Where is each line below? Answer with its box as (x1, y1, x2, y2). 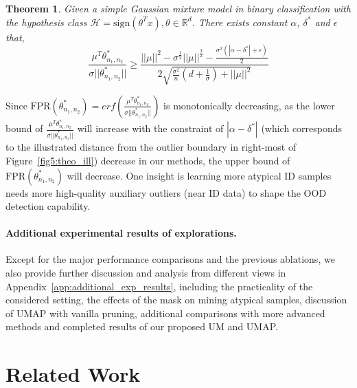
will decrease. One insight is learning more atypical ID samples (67, 168, 332, 182)
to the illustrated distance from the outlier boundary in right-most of (5, 140, 297, 154)
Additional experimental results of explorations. (5, 226, 237, 240)
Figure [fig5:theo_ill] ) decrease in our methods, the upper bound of (5, 153, 290, 167)
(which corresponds (261, 121, 343, 136)
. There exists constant (192, 14, 288, 29)
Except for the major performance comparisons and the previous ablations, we (5, 252, 335, 266)
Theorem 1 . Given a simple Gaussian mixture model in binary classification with (5, 1, 351, 15)
